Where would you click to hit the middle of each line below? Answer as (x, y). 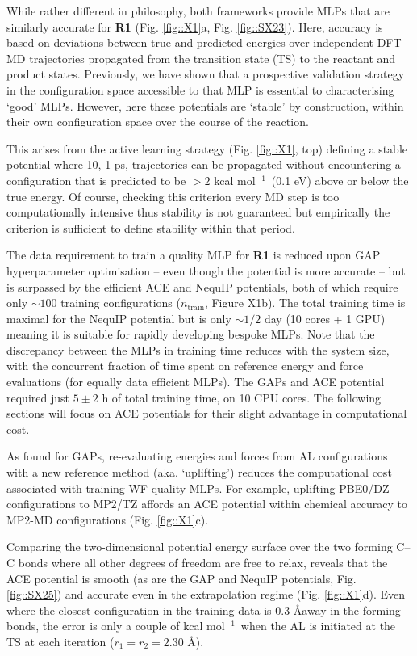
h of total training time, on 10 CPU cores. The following (242, 397)
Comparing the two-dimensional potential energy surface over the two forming (200, 547)
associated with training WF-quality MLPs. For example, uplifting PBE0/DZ (198, 488)
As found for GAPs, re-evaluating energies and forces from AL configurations (197, 456)
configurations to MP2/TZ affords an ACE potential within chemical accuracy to (207, 504)
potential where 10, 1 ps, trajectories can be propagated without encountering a (204, 164)
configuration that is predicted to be (96, 180)
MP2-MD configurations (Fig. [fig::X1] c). (108, 519)
